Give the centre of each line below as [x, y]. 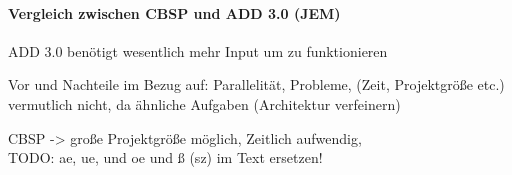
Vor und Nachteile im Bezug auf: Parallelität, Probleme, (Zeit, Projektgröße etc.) [256, 84]
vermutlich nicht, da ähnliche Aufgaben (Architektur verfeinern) [204, 103]
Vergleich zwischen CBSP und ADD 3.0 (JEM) [174, 12]
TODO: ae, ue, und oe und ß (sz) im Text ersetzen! [165, 157]
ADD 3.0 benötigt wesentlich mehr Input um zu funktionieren [198, 50]
